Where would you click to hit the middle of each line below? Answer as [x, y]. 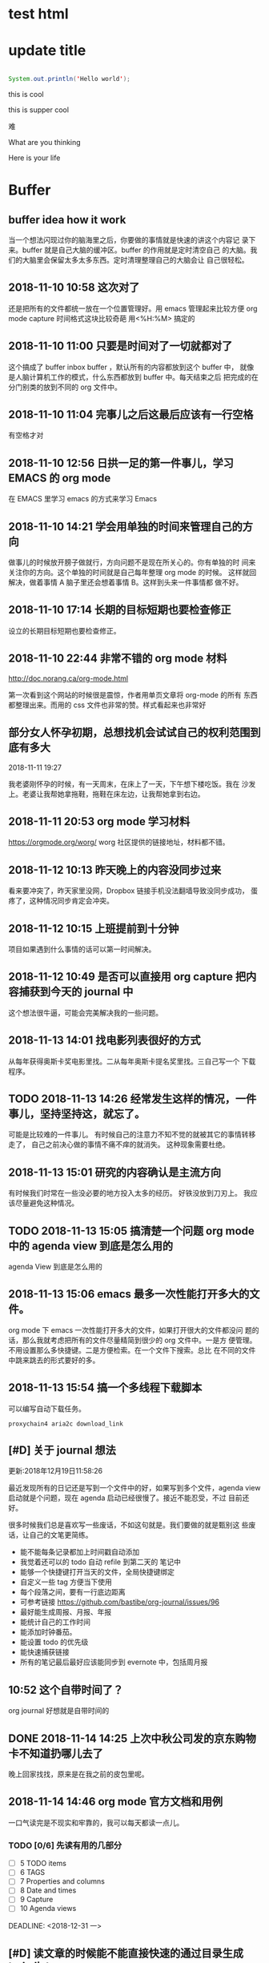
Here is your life [34, 158]
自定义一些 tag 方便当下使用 [66, 1582]
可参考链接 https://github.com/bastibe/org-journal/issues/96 [120, 1602]
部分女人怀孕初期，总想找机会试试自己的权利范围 [129, 732]
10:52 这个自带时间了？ [66, 1689]
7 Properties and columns [62, 1881]
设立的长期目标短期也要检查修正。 [64, 630]
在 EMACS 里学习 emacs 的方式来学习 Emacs [83, 499]
